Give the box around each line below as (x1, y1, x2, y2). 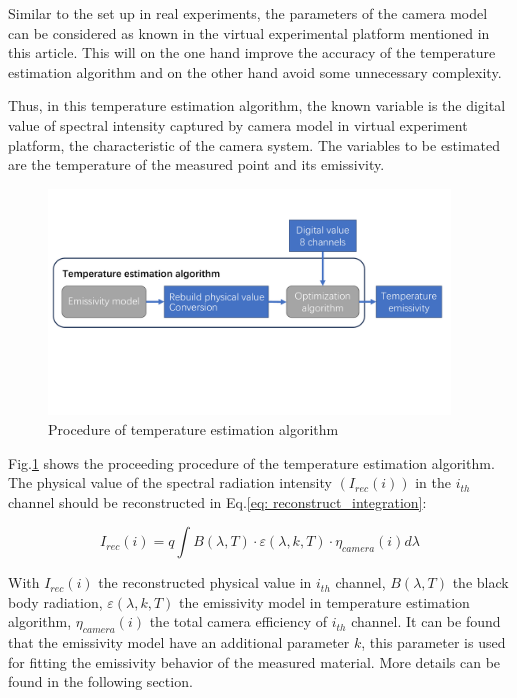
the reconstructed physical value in (98, 572, 312, 593)
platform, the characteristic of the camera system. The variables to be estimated (8, 134, 501, 155)
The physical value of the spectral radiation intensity (8, 472, 332, 493)
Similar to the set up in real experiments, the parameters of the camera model (8, 3, 488, 23)
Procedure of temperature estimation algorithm (48, 418, 339, 439)
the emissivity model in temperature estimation (179, 591, 470, 612)
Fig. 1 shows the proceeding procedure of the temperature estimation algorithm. (8, 452, 495, 473)
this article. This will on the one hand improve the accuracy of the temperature (8, 42, 496, 63)
